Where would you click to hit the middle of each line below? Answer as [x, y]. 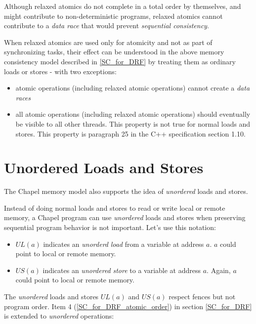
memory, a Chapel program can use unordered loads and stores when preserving [125, 217]
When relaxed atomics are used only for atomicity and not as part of [108, 42]
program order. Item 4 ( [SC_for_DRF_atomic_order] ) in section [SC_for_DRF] [128, 306]
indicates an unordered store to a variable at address [122, 270]
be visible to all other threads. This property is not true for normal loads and [133, 123]
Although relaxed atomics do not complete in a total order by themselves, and [123, 6]
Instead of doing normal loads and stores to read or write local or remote [115, 208]
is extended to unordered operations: [59, 316]
